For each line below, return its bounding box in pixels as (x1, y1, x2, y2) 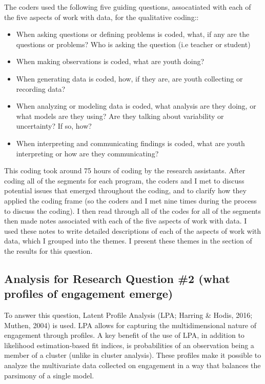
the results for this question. (4, 245, 93, 256)
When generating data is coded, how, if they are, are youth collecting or (16, 73, 243, 84)
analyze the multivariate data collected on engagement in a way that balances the (4, 360, 261, 371)
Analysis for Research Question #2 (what (4, 270, 230, 286)
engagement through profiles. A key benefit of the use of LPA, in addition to (4, 330, 244, 340)
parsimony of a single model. (4, 370, 94, 380)
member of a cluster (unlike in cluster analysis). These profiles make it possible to (4, 350, 261, 360)
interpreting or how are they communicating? (16, 148, 159, 158)
